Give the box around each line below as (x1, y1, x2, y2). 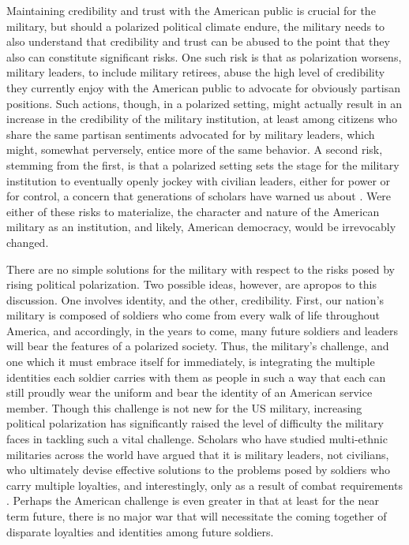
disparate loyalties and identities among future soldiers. (6, 523, 274, 539)
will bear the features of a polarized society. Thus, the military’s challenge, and (6, 338, 389, 354)
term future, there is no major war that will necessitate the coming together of (6, 508, 387, 524)
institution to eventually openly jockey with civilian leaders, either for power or (6, 172, 391, 189)
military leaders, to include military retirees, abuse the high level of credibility (6, 64, 385, 80)
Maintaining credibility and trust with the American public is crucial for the (6, 2, 376, 18)
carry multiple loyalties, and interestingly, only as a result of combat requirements (6, 476, 403, 493)
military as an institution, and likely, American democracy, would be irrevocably (6, 218, 396, 235)
